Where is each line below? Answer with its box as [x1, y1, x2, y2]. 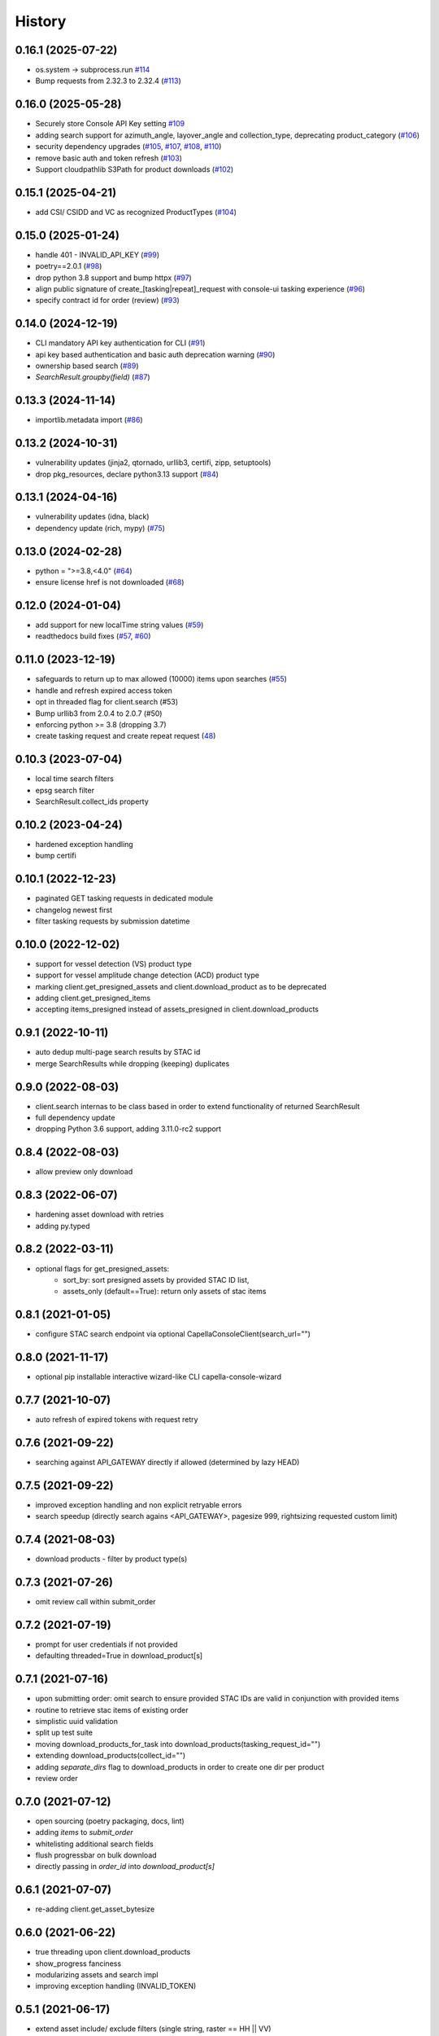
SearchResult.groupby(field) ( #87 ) [35, 372, 150, 382]
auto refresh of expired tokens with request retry [35, 1415, 198, 1424]
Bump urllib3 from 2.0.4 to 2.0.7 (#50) [35, 709, 163, 718]
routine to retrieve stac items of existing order [35, 1705, 189, 1714]
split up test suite [35, 1727, 93, 1738]
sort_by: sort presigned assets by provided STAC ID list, [63, 1275, 250, 1284]
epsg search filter [35, 785, 95, 795]
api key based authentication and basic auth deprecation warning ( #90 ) [35, 349, 276, 359]
